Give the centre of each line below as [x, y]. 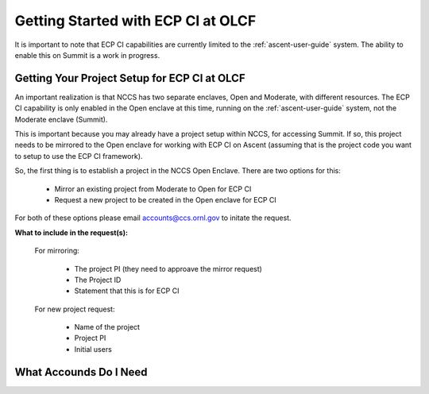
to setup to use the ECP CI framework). [79, 156]
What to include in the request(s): [71, 232]
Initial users [93, 349]
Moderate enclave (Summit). [61, 119]
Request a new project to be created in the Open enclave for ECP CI [166, 199]
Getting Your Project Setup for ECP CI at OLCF [130, 78]
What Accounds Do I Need [81, 372]
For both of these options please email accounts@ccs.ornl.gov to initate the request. [153, 218]
